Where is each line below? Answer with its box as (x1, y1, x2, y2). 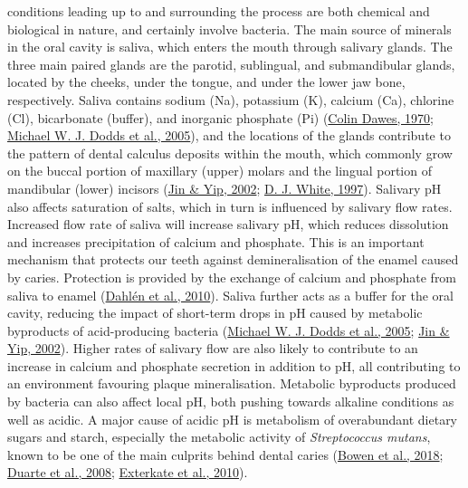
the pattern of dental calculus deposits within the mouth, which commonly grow (7, 143, 453, 162)
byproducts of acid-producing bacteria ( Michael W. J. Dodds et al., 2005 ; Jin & (7, 321, 450, 340)
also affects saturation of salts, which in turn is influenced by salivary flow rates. (7, 196, 453, 215)
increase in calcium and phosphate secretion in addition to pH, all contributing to (7, 356, 461, 375)
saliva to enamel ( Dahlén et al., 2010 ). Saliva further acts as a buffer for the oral (7, 285, 454, 304)
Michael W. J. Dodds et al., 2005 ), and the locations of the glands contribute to (7, 126, 451, 145)
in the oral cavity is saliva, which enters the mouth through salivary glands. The (7, 37, 453, 56)
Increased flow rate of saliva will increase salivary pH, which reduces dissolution (7, 215, 449, 234)
